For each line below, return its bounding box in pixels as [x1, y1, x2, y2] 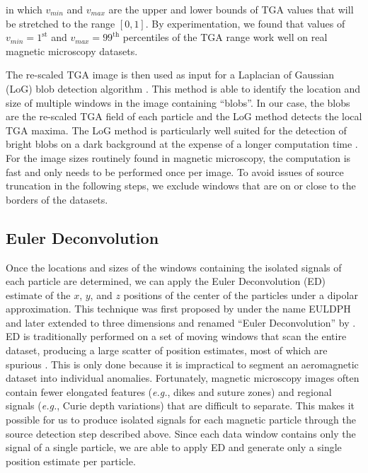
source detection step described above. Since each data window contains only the [6, 426, 356, 440]
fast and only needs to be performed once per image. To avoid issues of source [6, 164, 344, 179]
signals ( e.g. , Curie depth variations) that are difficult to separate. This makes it [6, 398, 355, 413]
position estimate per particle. [6, 453, 136, 468]
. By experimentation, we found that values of [145, 16, 345, 30]
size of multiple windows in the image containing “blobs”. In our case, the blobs [6, 95, 350, 110]
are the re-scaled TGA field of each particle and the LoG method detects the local [6, 109, 362, 124]
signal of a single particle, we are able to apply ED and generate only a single [6, 440, 342, 455]
